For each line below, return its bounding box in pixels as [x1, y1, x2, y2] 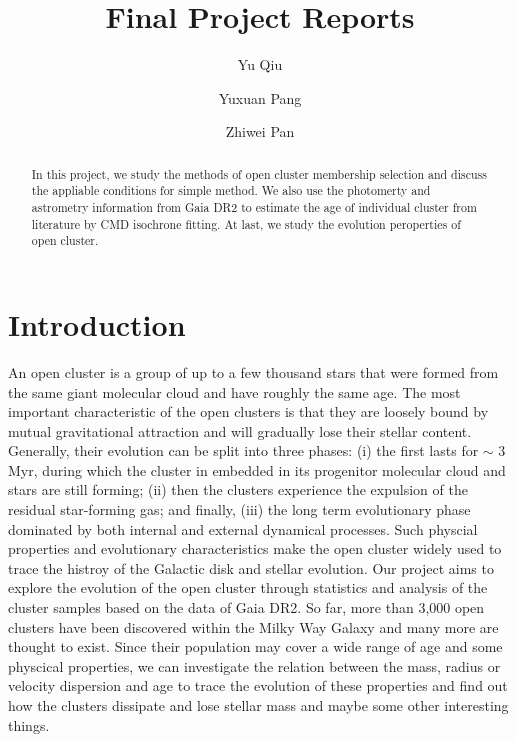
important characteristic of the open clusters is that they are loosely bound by [8, 401, 489, 422]
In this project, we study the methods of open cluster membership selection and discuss [31, 165, 487, 182]
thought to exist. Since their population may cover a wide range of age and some [8, 636, 503, 657]
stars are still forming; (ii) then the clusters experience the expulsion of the [8, 479, 468, 500]
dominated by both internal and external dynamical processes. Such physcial [8, 518, 478, 539]
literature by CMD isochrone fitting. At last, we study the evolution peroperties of [31, 215, 461, 232]
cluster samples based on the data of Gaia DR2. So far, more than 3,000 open [8, 597, 485, 618]
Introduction [8, 303, 186, 344]
